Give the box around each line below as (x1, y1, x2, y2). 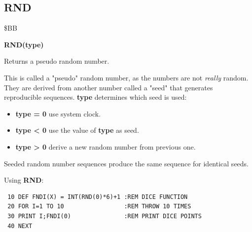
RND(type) (4, 39, 44, 49)
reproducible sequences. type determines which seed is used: (4, 92, 187, 102)
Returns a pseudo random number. (4, 56, 109, 66)
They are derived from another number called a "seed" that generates (4, 82, 213, 92)
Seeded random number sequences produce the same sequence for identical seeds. (4, 158, 249, 168)
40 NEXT (7, 222, 33, 230)
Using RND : (4, 175, 44, 185)
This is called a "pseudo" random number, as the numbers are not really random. (4, 72, 249, 82)
